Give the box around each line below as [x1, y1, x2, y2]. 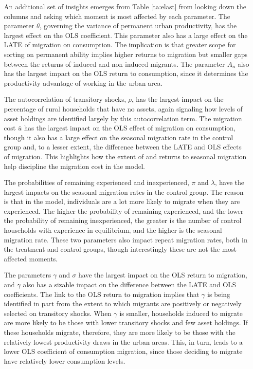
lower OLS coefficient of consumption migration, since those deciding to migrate [4, 346, 243, 356]
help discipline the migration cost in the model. [4, 161, 145, 171]
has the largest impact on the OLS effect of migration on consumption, [24, 123, 236, 133]
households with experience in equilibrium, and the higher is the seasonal [4, 225, 222, 235]
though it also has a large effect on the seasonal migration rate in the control [4, 132, 233, 142]
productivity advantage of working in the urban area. [4, 77, 163, 88]
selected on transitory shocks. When [4, 308, 111, 318]
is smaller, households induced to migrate [119, 308, 243, 318]
